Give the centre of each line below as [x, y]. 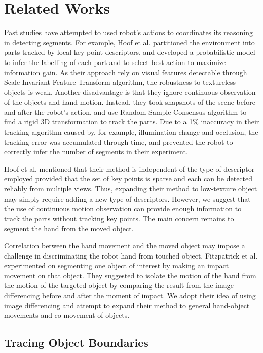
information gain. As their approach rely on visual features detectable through [126, 72]
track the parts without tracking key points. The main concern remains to [119, 218]
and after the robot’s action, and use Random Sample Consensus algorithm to [125, 111]
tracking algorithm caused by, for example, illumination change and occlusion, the [131, 132]
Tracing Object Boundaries [76, 343]
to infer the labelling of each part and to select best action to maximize [115, 62]
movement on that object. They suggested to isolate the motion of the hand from [130, 275]
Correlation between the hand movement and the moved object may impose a [125, 245]
